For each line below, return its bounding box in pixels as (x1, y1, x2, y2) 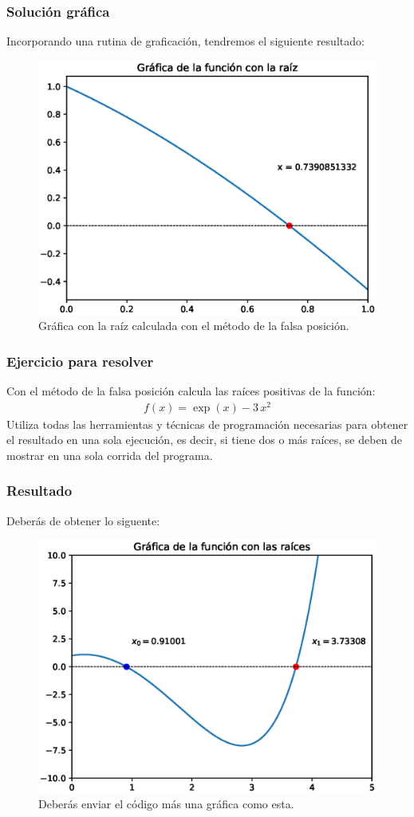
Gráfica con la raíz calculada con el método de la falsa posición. (38, 317, 349, 334)
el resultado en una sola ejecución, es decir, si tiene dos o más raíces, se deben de (6, 431, 403, 448)
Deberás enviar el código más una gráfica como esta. (38, 795, 294, 812)
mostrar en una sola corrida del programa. (6, 446, 213, 463)
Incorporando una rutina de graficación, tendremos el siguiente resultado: (6, 33, 365, 49)
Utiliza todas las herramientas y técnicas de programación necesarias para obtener (6, 415, 408, 432)
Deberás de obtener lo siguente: (6, 512, 160, 528)
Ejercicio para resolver (6, 351, 154, 371)
